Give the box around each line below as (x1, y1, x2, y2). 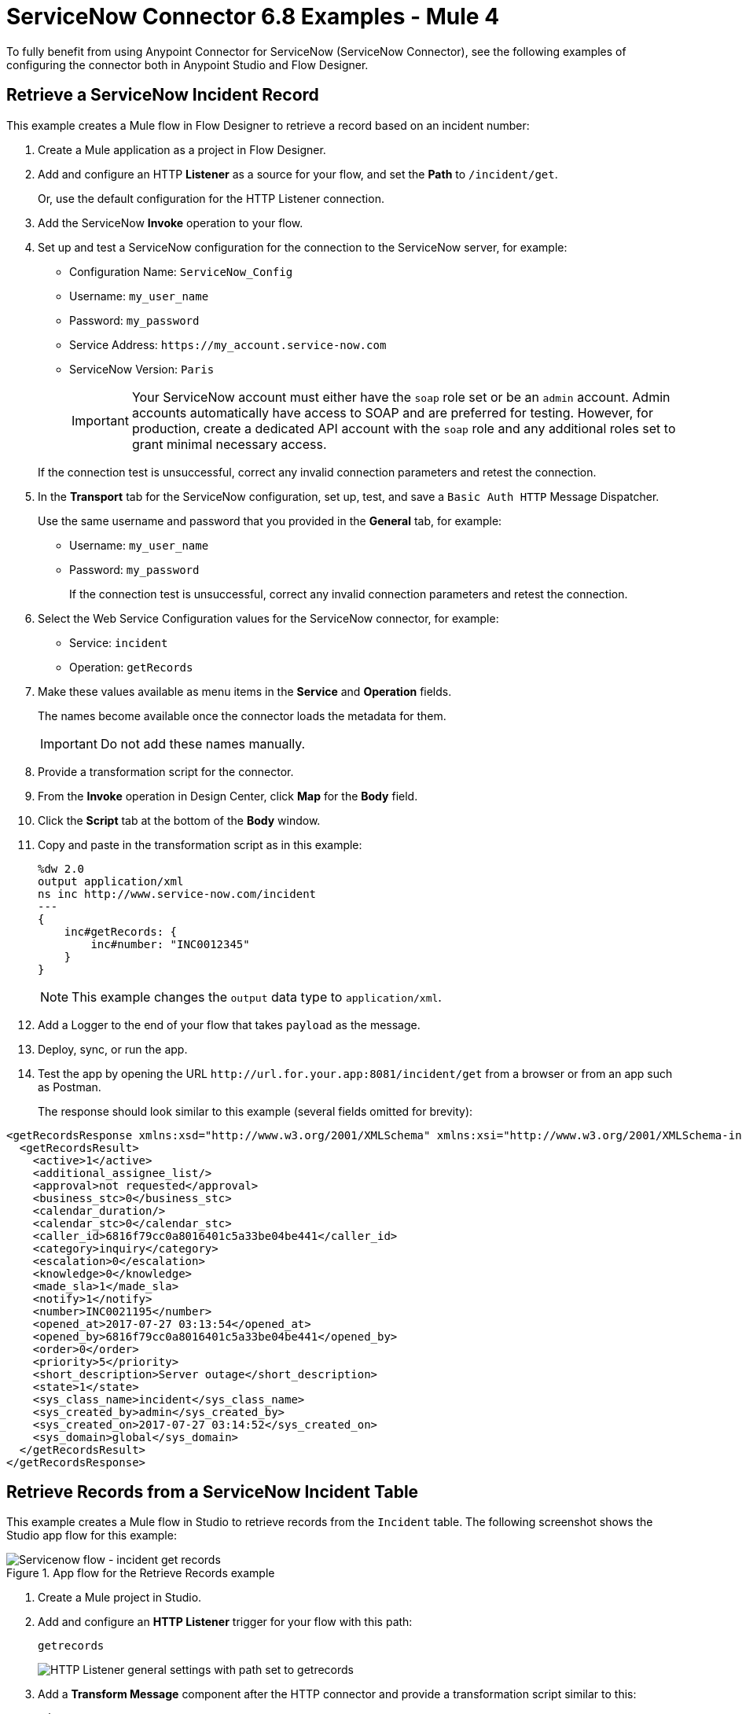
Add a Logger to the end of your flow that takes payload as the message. (38, 1017, 421, 1032)
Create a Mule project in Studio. (38, 1591, 202, 1605)
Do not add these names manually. (100, 735, 306, 752)
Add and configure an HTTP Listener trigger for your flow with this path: (38, 1615, 413, 1629)
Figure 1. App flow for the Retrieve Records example (6, 1566, 275, 1580)
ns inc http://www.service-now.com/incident (38, 887, 317, 900)
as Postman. (38, 1080, 101, 1094)
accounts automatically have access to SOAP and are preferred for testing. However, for (131, 404, 653, 421)
